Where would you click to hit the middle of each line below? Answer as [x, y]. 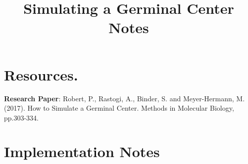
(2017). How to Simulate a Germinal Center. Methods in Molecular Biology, [119, 108]
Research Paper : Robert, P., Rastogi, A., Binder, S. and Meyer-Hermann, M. [124, 98]
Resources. [41, 74]
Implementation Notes [82, 151]
